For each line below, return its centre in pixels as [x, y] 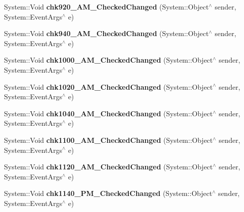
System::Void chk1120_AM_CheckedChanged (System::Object [108, 167]
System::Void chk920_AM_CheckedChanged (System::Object [106, 7]
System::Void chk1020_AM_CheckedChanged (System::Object [108, 86]
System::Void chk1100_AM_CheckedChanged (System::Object [108, 140]
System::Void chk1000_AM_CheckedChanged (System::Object [108, 60]
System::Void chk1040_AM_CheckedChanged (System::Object [108, 113]
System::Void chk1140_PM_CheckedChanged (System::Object [108, 193]
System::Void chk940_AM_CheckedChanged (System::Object [106, 33]
